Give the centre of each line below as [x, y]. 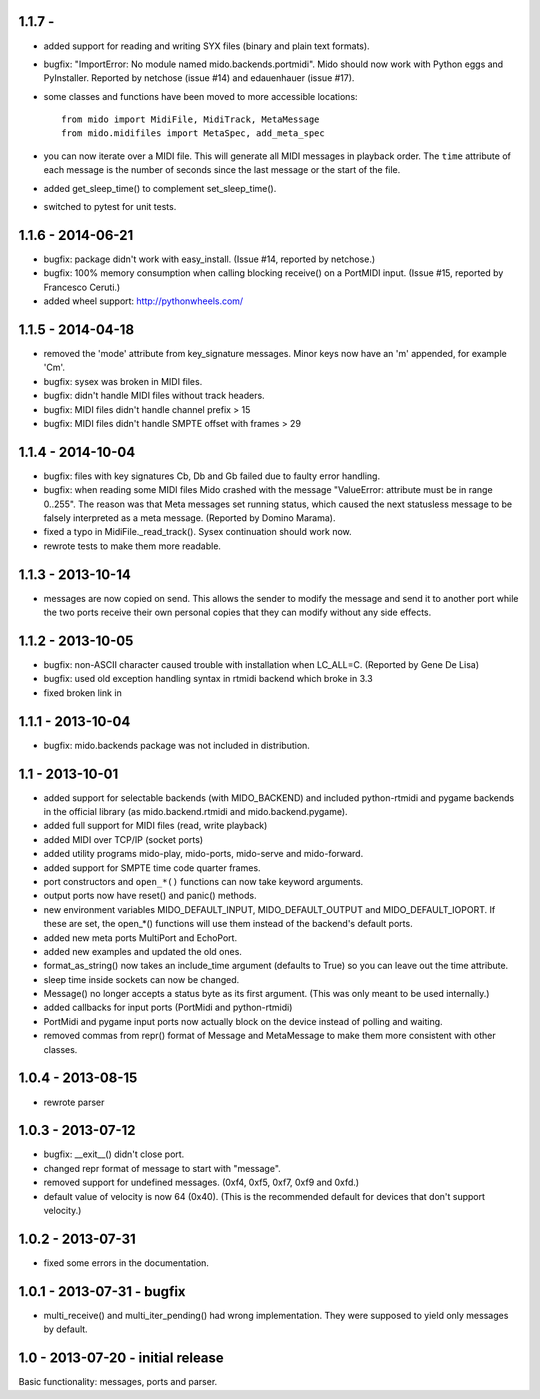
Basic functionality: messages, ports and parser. [118, 1382]
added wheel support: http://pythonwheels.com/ [143, 301]
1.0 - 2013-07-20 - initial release [121, 1358]
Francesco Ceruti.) [82, 287]
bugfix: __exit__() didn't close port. [114, 1154]
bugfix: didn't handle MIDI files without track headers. [154, 396]
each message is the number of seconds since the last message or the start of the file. [222, 170]
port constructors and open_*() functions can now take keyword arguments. [203, 881]
